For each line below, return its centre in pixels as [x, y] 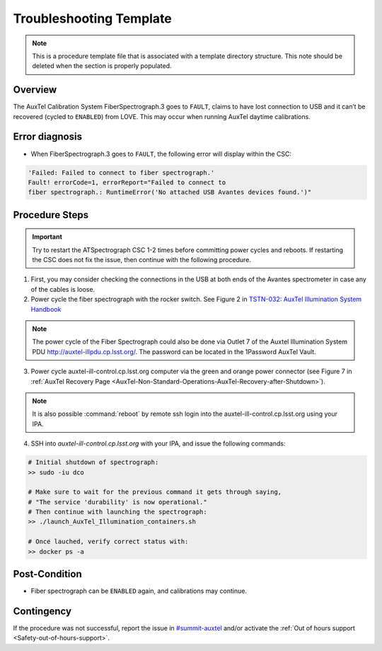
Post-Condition [47, 574]
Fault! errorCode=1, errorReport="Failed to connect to [127, 182]
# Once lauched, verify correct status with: [108, 542]
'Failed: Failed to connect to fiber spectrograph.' [121, 172]
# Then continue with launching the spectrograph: [118, 512]
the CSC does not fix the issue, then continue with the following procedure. [141, 260]
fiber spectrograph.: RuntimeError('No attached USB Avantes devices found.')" [170, 192]
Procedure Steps [51, 215]
